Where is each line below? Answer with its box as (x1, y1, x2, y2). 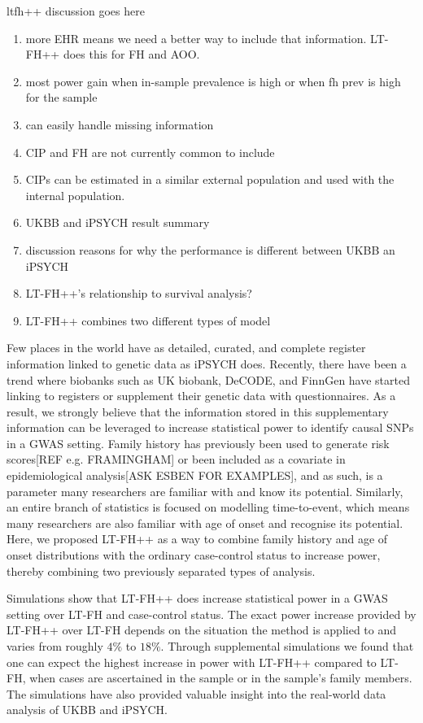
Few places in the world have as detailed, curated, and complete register (7, 339, 366, 356)
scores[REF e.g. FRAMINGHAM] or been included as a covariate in (7, 451, 346, 468)
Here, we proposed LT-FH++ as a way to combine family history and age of (7, 530, 388, 547)
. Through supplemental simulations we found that (160, 638, 414, 654)
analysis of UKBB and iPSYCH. (7, 701, 168, 718)
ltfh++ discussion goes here (7, 2, 145, 19)
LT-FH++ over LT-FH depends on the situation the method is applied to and (7, 621, 397, 638)
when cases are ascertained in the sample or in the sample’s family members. (29, 669, 412, 686)
